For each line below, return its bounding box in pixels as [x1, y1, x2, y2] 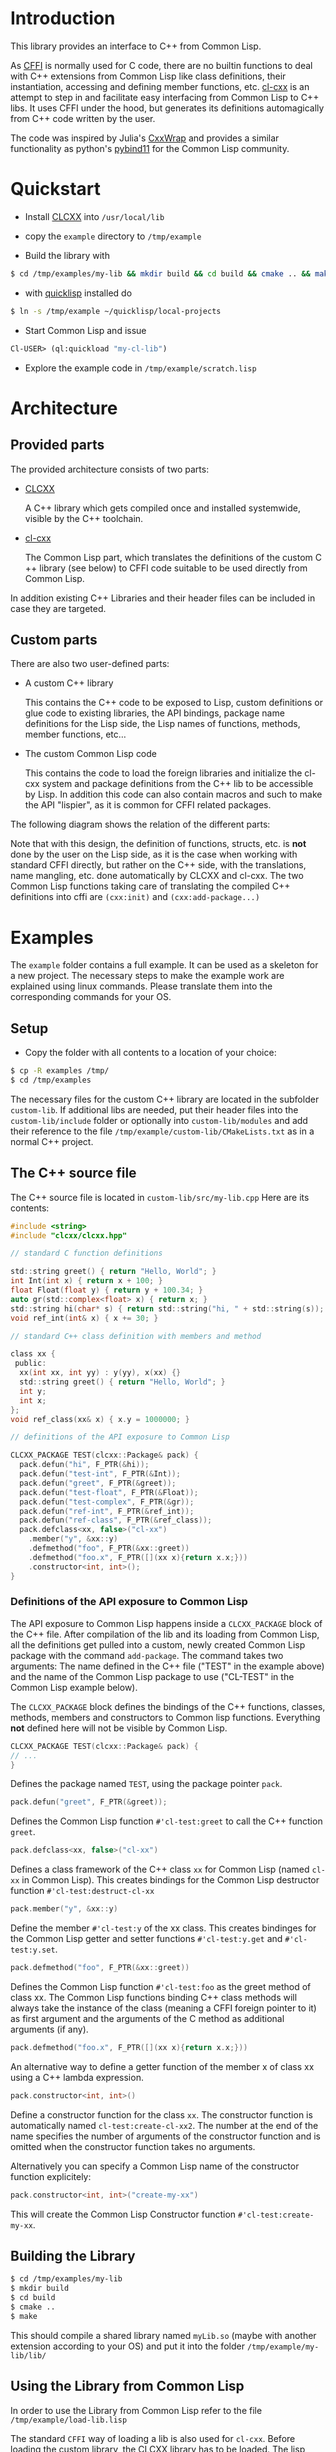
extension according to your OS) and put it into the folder [10, 2340, 245, 2352]
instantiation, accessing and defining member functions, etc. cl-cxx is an [10, 80, 310, 92]
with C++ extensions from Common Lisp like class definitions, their [10, 70, 287, 82]
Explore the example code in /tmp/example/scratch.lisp [24, 362, 257, 374]
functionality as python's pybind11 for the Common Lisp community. [10, 142, 290, 154]
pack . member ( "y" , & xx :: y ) [10, 1904, 118, 1914]
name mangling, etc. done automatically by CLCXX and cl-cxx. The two [10, 870, 304, 882]
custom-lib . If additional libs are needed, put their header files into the [10, 1103, 299, 1116]
